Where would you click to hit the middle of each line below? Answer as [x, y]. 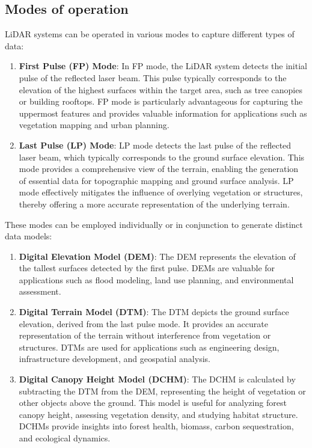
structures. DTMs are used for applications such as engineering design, [149, 347]
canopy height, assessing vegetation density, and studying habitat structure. [158, 414]
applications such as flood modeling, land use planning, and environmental [156, 279]
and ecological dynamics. [65, 438]
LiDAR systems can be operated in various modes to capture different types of [150, 34]
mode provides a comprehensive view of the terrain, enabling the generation [159, 169]
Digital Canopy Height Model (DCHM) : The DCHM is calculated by [157, 379]
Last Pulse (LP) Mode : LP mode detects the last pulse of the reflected [155, 145]
